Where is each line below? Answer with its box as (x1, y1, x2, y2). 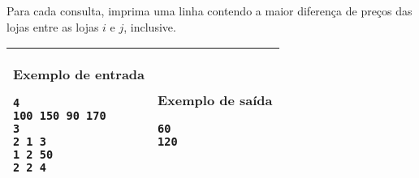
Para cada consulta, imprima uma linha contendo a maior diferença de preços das (6, 2, 413, 19)
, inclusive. (123, 18, 176, 35)
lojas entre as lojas (6, 18, 99, 35)
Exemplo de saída (158, 91, 273, 110)
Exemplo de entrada (13, 65, 145, 84)
